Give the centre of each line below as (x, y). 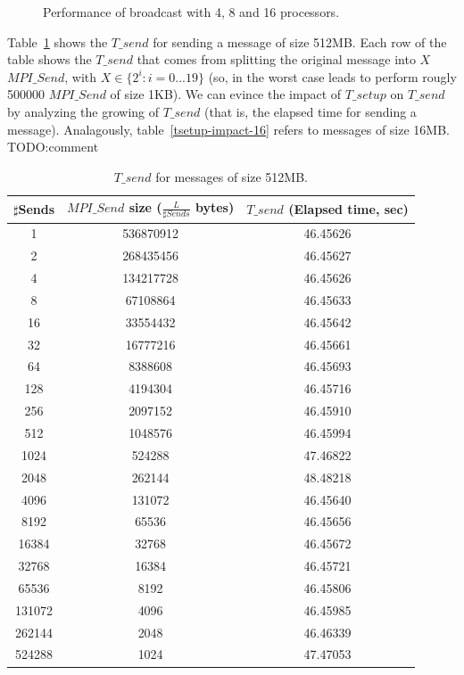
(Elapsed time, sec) (348, 208)
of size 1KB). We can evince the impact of (226, 94)
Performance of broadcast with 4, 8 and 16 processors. (191, 12)
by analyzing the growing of (83, 111)
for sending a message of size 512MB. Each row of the (300, 41)
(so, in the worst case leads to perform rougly (332, 76)
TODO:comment (53, 147)
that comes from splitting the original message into (276, 59)
